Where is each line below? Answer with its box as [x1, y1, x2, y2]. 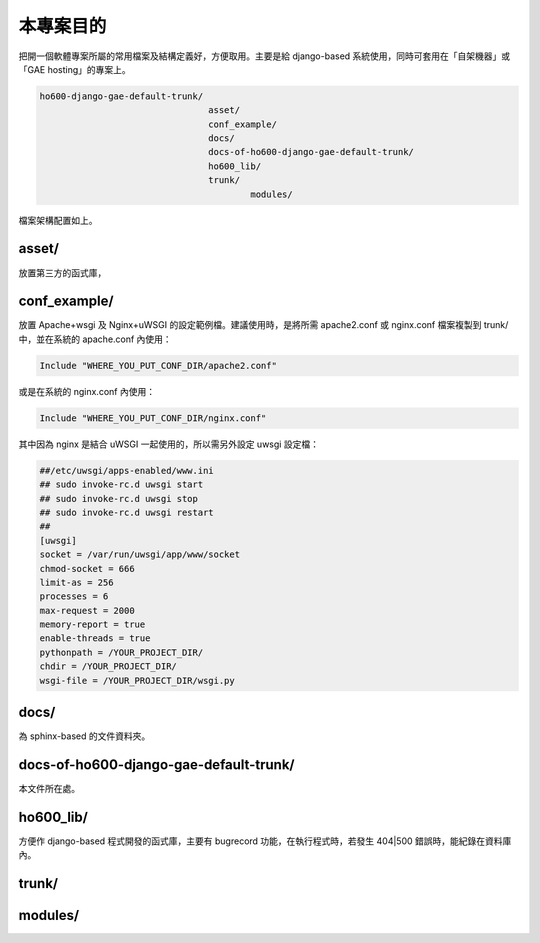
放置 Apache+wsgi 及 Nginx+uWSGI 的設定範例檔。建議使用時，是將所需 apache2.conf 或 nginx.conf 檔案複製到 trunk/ [18, 319, 509, 331]
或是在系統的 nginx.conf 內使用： [18, 385, 155, 397]
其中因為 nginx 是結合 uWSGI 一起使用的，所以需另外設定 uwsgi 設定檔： [18, 438, 320, 450]
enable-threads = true [39, 633, 151, 644]
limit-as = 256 [39, 576, 114, 588]
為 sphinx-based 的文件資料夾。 [18, 730, 151, 742]
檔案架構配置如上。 [18, 214, 98, 226]
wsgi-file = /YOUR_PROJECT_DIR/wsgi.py [39, 675, 235, 686]
